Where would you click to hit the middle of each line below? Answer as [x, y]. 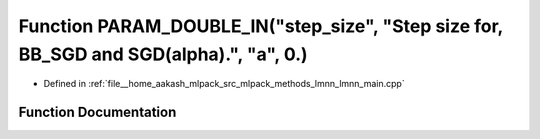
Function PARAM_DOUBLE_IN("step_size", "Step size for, [261, 26]
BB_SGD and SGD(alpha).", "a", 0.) [163, 54]
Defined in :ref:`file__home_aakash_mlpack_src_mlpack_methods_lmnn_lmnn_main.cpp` [224, 84]
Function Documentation [97, 112]
